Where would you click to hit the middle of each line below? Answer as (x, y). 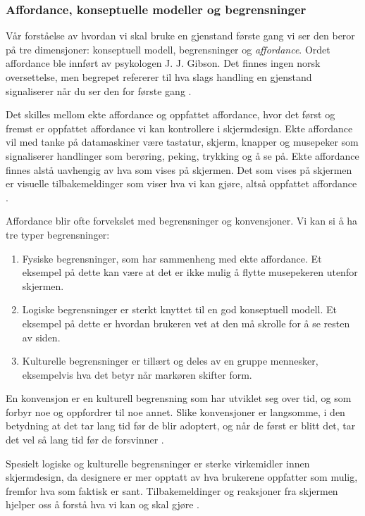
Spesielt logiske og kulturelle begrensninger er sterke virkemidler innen (158, 463)
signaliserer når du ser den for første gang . (99, 90)
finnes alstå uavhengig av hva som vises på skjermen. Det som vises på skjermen (179, 169)
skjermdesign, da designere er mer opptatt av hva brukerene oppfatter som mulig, (182, 477)
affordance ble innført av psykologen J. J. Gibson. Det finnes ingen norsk (163, 63)
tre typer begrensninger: (58, 234)
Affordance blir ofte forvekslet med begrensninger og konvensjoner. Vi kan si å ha (182, 221)
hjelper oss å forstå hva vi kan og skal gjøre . (103, 504)
